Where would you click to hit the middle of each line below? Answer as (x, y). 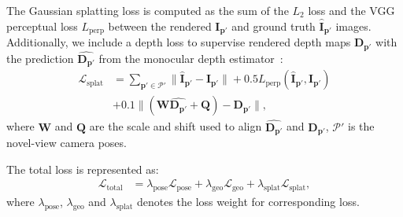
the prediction (40, 58)
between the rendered (160, 26)
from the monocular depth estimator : (191, 58)
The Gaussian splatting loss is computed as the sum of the (148, 10)
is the (361, 126)
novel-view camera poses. (67, 143)
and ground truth (274, 26)
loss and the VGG (351, 10)
